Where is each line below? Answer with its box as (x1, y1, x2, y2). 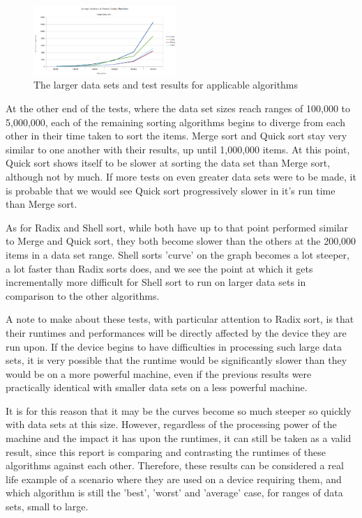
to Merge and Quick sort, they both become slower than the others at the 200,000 (6, 234, 356, 248)
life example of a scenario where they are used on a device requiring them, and (6, 471, 342, 486)
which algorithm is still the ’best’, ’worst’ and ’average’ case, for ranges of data (6, 485, 343, 500)
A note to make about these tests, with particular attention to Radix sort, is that (6, 312, 354, 326)
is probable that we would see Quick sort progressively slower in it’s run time (6, 183, 335, 197)
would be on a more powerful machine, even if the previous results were (6, 366, 312, 381)
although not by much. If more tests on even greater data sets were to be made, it (6, 169, 356, 183)
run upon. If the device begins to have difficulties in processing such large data (6, 339, 342, 353)
